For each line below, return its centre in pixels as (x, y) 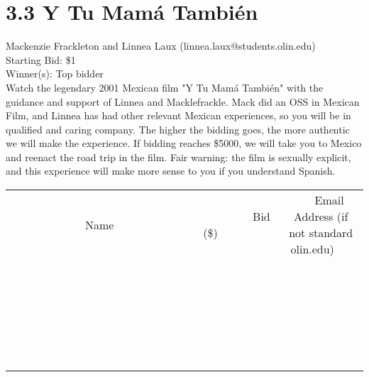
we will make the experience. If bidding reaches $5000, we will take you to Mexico (184, 143)
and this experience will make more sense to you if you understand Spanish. (171, 171)
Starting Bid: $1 (41, 59)
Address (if (321, 217)
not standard (321, 233)
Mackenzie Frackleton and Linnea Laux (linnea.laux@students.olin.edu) (161, 46)
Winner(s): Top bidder (55, 73)
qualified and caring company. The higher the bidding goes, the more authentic (178, 129)
